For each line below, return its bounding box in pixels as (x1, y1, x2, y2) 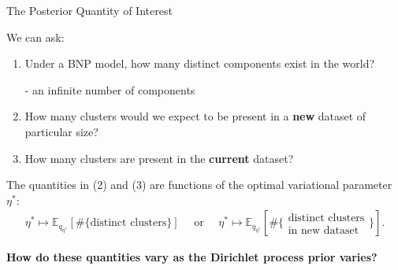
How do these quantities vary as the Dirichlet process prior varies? (6, 249, 378, 265)
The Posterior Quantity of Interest (6, 2, 173, 18)
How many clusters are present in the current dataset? (24, 150, 294, 166)
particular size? (24, 123, 99, 139)
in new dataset (288, 224, 359, 236)
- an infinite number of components (24, 81, 195, 98)
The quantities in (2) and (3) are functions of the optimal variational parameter (6, 176, 392, 193)
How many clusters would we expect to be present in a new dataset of (24, 108, 366, 124)
